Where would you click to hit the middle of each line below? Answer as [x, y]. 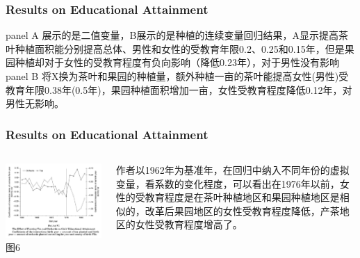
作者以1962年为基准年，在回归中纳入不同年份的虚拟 [232, 170]
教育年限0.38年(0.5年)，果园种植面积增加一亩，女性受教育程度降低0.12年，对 [179, 89]
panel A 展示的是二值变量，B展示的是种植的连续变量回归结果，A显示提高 [172, 35]
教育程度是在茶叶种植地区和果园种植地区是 [242, 197]
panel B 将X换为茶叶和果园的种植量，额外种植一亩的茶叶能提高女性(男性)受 [177, 76]
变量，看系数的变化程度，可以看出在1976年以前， [228, 183]
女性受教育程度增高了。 [189, 224]
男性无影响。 [35, 103]
